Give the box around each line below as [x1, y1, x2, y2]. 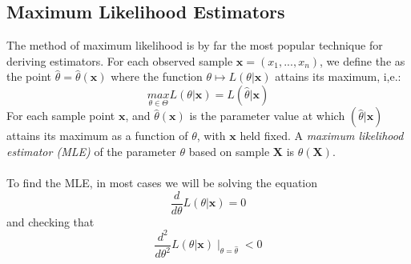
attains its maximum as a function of [6, 127, 188, 144]
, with [196, 127, 226, 144]
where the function [111, 68, 203, 85]
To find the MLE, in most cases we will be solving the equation [6, 174, 318, 190]
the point [6, 68, 52, 85]
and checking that [6, 213, 95, 230]
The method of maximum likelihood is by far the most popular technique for [6, 37, 383, 54]
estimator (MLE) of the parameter [6, 142, 176, 159]
